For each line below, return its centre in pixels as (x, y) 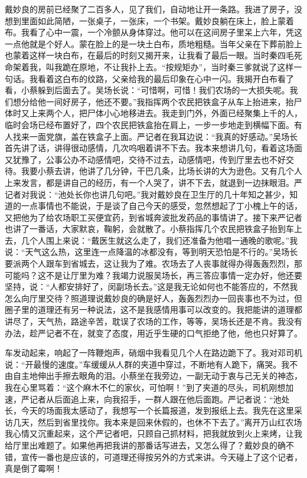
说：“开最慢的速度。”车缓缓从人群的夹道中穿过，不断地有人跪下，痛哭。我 (147, 364)
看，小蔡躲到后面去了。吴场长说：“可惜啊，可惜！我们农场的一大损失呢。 (147, 90)
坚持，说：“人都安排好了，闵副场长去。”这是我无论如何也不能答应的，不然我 (151, 287)
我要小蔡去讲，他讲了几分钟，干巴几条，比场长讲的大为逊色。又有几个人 (161, 171)
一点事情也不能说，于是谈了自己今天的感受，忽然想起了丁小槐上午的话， (161, 206)
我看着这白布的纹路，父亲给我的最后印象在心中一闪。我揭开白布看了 (161, 78)
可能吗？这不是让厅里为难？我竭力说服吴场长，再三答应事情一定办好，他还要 (153, 275)
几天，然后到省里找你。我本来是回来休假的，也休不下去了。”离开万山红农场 (157, 422)
